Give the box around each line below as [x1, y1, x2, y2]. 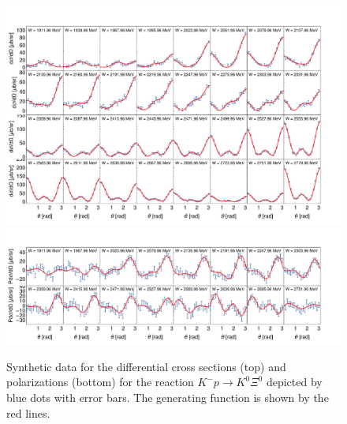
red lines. [6, 404, 50, 421]
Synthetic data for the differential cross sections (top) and [6, 358, 286, 374]
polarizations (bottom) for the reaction [6, 373, 194, 390]
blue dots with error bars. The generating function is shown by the [6, 388, 329, 405]
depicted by [266, 373, 323, 390]
